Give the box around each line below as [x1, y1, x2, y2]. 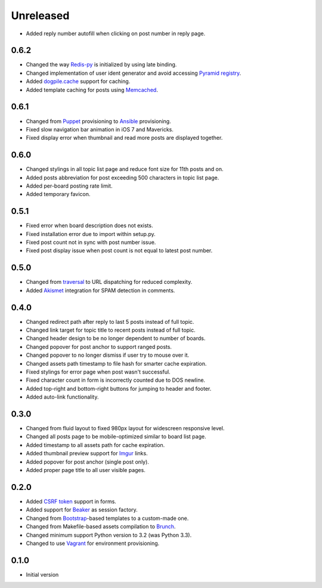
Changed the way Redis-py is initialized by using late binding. [26, 61, 177, 68]
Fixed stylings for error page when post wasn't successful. [26, 368, 171, 376]
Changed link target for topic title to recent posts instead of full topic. [26, 326, 196, 334]
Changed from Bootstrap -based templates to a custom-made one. [26, 514, 189, 522]
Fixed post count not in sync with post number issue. [26, 239, 156, 246]
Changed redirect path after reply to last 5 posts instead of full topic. [26, 318, 194, 325]
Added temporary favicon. [26, 191, 91, 198]
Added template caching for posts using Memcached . [26, 86, 158, 93]
